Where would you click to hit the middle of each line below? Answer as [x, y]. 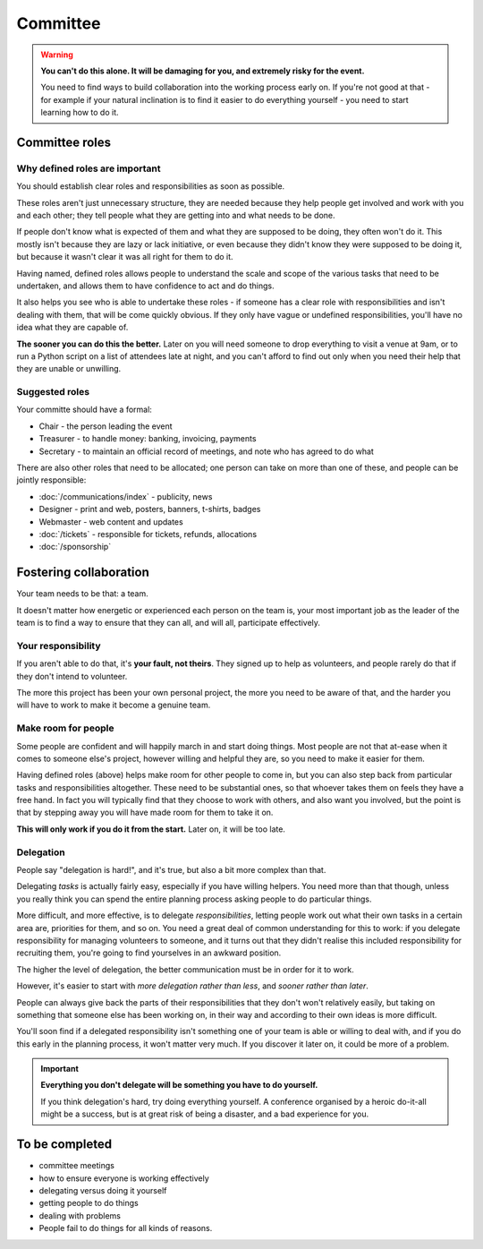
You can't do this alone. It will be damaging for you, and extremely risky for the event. [203, 71]
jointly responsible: [51, 480]
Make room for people [65, 728]
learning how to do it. [80, 113]
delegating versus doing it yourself [103, 1190]
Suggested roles [53, 392]
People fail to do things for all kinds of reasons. [126, 1228]
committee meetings [77, 1166]
